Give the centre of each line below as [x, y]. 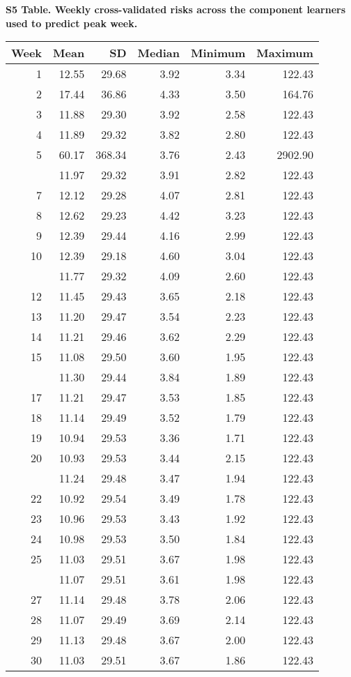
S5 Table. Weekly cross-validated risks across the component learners [176, 9]
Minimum [218, 53]
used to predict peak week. [72, 23]
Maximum [285, 53]
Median [159, 53]
